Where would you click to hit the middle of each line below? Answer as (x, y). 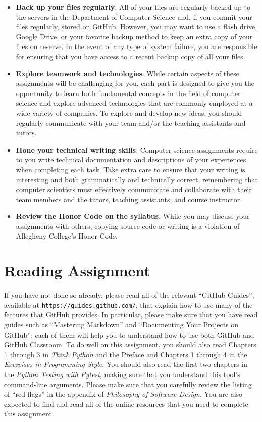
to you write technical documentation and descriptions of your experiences (131, 159)
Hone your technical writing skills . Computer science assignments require (137, 149)
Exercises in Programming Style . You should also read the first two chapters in (126, 364)
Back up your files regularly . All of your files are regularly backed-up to (133, 7)
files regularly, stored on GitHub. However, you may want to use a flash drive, (137, 27)
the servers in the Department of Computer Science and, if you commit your (134, 16)
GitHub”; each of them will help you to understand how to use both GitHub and (129, 334)
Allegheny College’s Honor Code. (67, 236)
